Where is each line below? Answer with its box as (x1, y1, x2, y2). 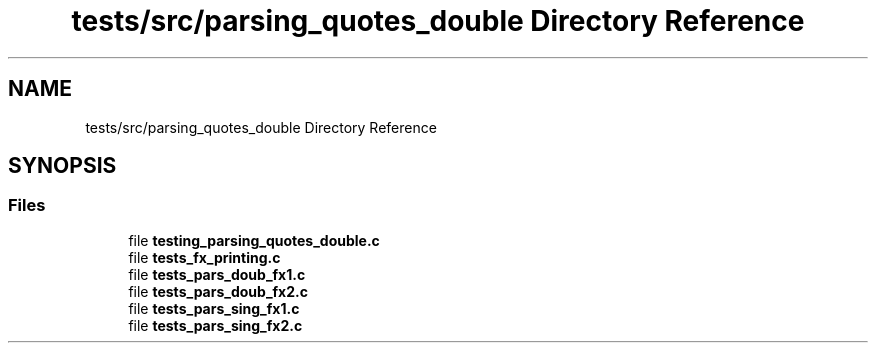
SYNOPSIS (8, 153, 117, 179)
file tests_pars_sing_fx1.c (128, 299, 300, 317)
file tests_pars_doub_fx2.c (128, 282, 308, 300)
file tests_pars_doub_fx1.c (128, 265, 306, 283)
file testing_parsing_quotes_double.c (128, 231, 380, 249)
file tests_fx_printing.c (128, 248, 281, 266)
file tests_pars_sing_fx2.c (128, 316, 303, 334)
